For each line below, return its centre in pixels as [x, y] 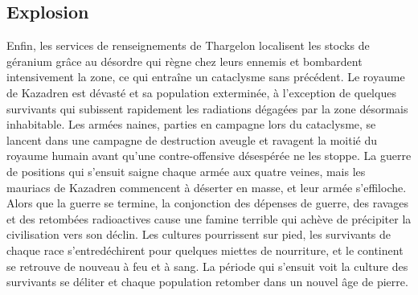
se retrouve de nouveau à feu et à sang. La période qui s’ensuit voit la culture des [207, 266]
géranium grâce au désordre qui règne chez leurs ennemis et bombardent [184, 61]
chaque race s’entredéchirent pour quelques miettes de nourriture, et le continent [205, 250]
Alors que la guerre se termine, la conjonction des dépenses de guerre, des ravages [208, 203]
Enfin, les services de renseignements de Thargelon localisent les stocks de [188, 45]
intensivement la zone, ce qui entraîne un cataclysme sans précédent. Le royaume [206, 77]
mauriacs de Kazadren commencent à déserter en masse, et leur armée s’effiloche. [207, 187]
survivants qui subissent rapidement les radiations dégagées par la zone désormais [207, 108]
